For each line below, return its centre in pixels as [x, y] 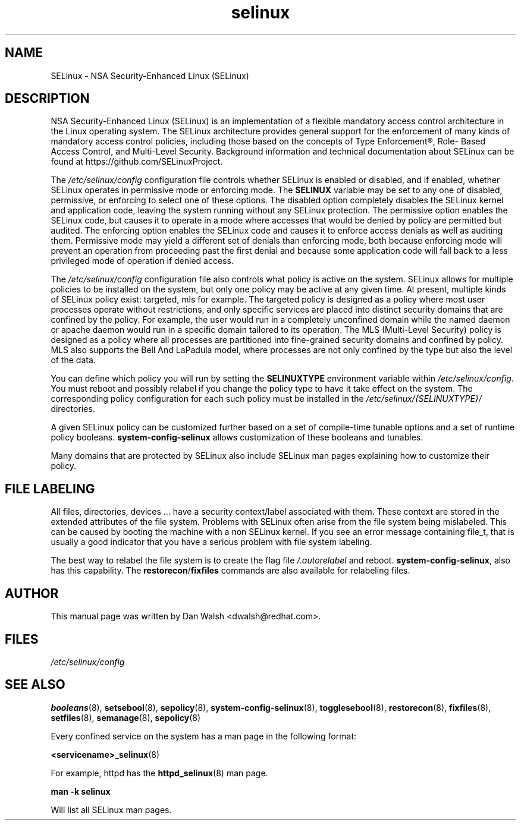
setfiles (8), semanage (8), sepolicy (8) [126, 717]
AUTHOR [32, 593]
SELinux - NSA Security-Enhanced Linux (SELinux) [150, 75]
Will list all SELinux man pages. [111, 810]
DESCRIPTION [47, 99]
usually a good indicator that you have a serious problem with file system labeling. [211, 542]
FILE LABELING [50, 489]
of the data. [73, 360]
